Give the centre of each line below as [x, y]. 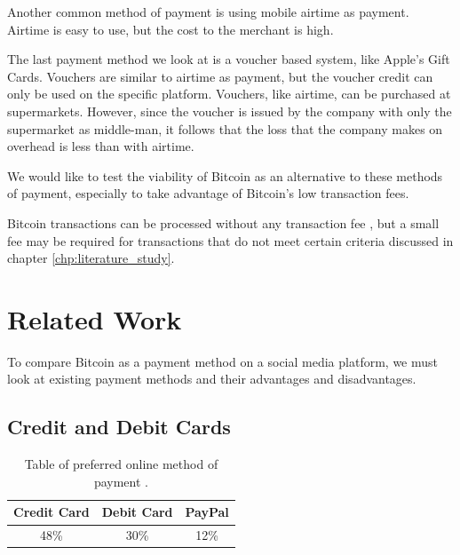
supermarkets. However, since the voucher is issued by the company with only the [230, 111]
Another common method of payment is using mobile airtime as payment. [208, 12]
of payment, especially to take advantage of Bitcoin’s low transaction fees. [208, 193]
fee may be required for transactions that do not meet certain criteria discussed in [230, 240]
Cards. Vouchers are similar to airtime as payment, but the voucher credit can [220, 76]
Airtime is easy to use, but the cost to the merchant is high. [171, 29]
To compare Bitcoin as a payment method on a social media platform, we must [223, 361]
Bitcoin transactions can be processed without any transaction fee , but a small [223, 222]
